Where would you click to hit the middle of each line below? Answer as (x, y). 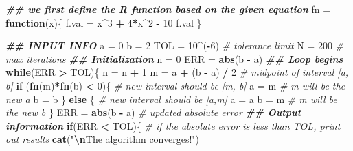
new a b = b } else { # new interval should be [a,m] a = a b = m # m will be (171, 99)
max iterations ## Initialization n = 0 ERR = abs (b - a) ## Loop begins (174, 58)
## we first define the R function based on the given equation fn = (168, 9)
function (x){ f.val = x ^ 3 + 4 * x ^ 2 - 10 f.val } (104, 22)
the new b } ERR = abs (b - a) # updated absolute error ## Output (153, 112)
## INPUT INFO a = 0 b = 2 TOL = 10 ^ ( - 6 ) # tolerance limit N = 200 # (175, 45)
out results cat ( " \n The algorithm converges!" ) (103, 139)
